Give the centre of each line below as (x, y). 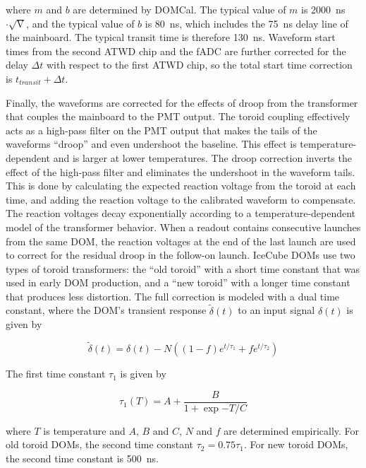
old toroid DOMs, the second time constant (100, 444)
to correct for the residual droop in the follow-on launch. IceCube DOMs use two (181, 255)
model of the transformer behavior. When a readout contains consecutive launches (183, 227)
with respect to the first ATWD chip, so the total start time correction (199, 65)
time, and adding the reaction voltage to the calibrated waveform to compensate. (181, 199)
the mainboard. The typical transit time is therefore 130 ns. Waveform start (171, 37)
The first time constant (56, 374)
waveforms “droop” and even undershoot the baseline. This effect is (151, 144)
